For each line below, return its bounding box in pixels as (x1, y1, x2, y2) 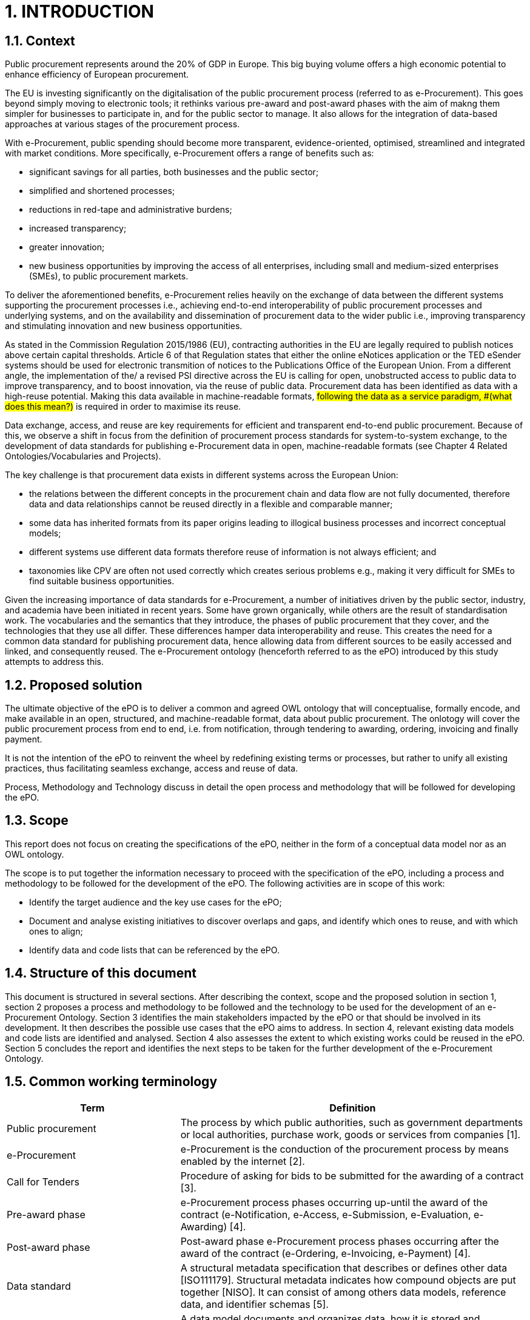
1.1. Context (5, 33, 75, 48)
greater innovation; (29, 242, 105, 253)
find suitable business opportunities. (29, 576, 175, 587)
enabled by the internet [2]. (180, 1155, 305, 1167)
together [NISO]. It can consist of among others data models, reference (180, 1285, 506, 1298)
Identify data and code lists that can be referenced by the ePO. (29, 944, 280, 955)
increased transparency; (29, 223, 127, 234)
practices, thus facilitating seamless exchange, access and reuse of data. (5, 763, 298, 774)
